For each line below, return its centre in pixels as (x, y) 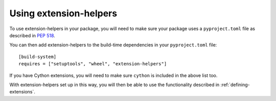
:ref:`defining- (235, 85)
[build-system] (38, 57)
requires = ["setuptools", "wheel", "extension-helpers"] (93, 64)
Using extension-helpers (63, 13)
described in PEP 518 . (32, 35)
